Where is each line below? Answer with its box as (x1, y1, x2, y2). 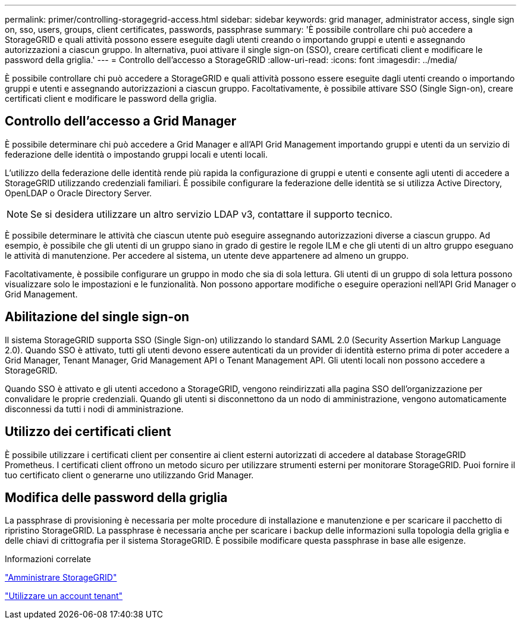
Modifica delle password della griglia (5, 490, 228, 505)
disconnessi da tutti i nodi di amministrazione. (5, 403, 184, 414)
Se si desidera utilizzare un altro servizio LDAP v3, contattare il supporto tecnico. (30, 208, 393, 220)
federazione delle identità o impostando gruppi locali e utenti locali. (5, 149, 268, 159)
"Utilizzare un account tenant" (5, 591, 123, 601)
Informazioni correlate (5, 554, 91, 565)
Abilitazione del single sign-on (5, 309, 190, 325)
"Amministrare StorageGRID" (5, 572, 117, 583)
